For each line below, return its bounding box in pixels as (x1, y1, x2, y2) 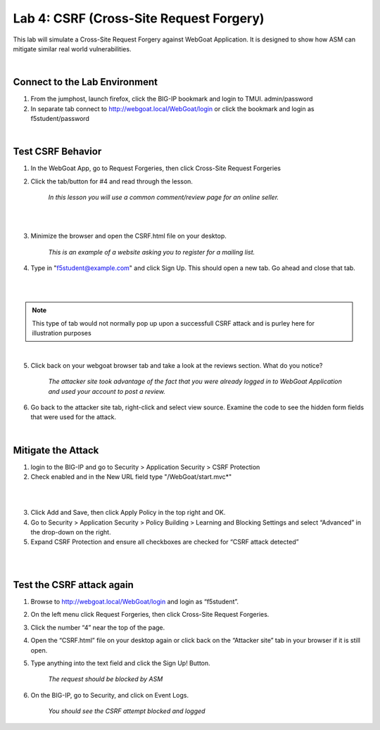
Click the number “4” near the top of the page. (30, 623, 165, 632)
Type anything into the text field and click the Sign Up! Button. (30, 659, 210, 667)
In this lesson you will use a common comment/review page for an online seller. (48, 193, 279, 202)
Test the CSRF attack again (13, 579, 134, 591)
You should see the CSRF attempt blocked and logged (48, 707, 205, 715)
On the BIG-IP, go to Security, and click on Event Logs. (30, 691, 189, 699)
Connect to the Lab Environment (13, 76, 158, 88)
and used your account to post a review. (48, 387, 165, 395)
